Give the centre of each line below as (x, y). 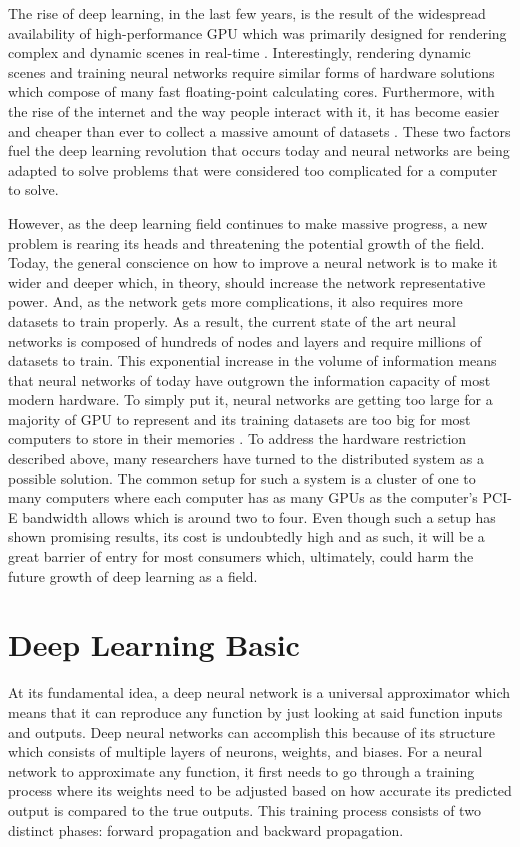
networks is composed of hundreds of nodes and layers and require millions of (245, 340)
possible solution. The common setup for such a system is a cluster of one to (242, 477)
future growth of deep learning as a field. (133, 575)
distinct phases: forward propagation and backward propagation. (206, 829)
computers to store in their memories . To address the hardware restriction (237, 438)
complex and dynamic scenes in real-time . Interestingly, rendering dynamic (239, 52)
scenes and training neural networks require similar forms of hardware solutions (251, 71)
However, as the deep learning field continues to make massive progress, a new (248, 222)
